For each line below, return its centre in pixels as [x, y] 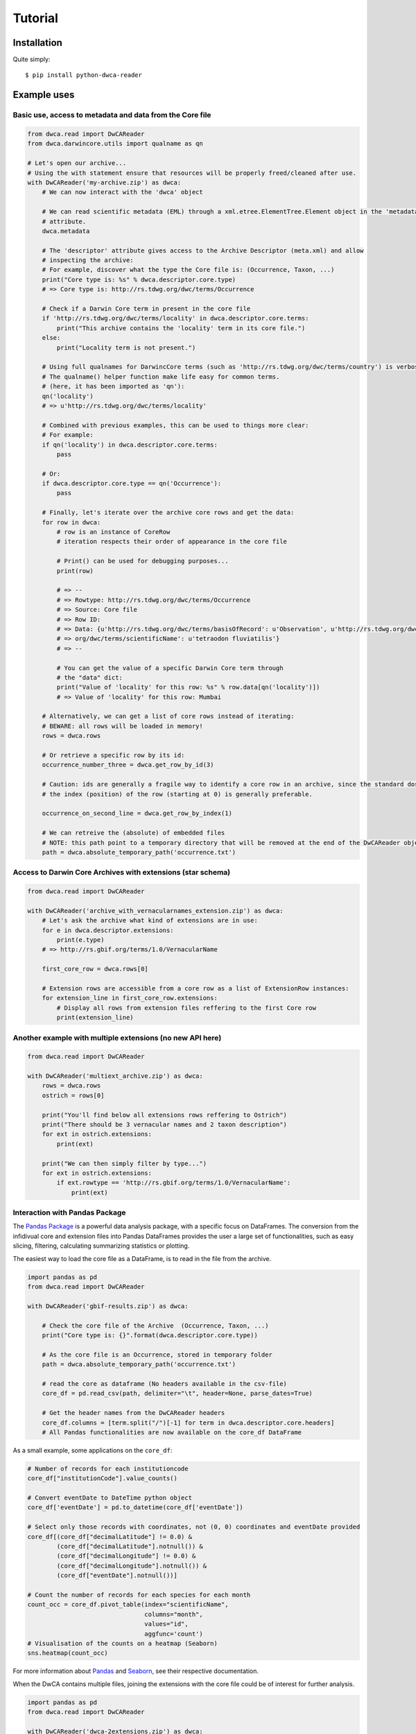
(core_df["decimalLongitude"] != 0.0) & [126, 1556]
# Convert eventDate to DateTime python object [110, 1498]
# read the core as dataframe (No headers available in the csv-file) [165, 1383]
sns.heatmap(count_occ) [68, 1653]
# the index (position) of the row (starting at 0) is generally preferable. [177, 794]
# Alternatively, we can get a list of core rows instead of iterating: [168, 716]
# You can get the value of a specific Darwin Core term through [170, 668]
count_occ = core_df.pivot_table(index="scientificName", [128, 1605]
